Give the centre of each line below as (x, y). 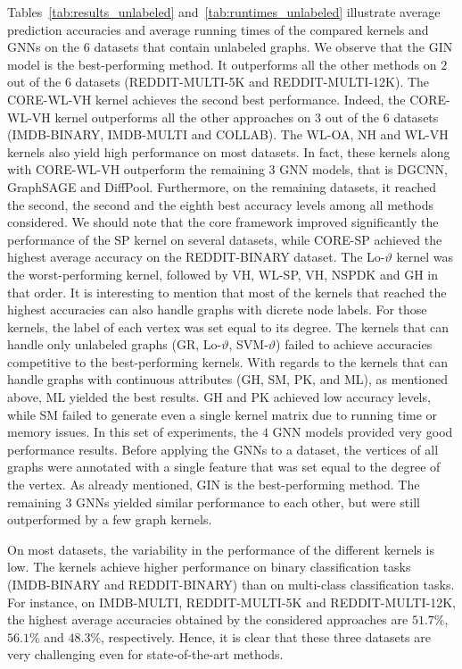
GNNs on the (44, 47)
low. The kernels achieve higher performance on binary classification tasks (209, 567)
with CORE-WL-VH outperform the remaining (136, 169)
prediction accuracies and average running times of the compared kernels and (218, 29)
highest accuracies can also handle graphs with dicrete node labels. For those (217, 309)
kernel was (425, 257)
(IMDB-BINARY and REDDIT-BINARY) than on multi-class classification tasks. (231, 584)
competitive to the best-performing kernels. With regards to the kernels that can (228, 361)
